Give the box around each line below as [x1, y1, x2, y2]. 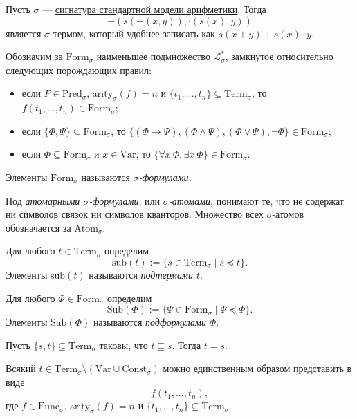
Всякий [6, 361, 36, 375]
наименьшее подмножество [96, 49, 210, 64]
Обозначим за [6, 49, 63, 64]
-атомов [272, 207, 304, 221]
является [6, 26, 42, 40]
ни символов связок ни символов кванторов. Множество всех [6, 207, 264, 221]
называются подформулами [93, 315, 206, 329]
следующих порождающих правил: [6, 62, 152, 77]
